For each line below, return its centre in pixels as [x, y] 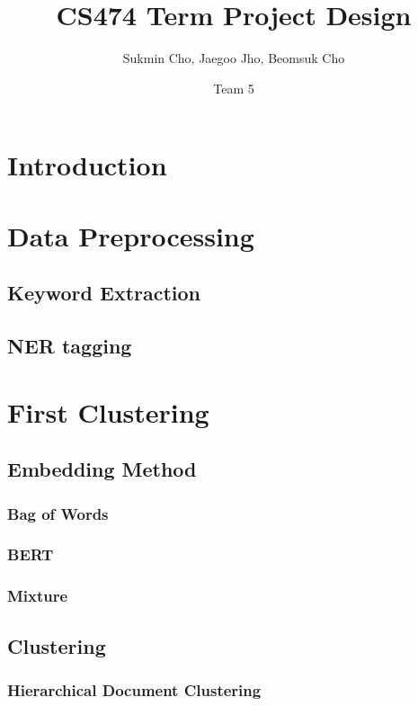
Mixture [38, 596]
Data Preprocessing [131, 235]
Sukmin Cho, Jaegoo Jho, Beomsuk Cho [234, 58]
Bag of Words [58, 513]
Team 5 [234, 88]
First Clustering [108, 411]
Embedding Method [102, 469]
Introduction [87, 165]
